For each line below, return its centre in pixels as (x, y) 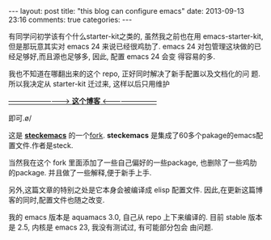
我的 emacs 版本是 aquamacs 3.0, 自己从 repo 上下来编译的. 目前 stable (127, 217)
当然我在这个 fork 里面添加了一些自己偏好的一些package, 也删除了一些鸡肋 (133, 162)
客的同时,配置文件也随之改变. (57, 200)
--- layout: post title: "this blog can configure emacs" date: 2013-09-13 (127, 11)
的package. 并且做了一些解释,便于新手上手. (80, 173)
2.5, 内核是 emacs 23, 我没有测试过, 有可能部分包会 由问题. (115, 227)
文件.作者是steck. (44, 145)
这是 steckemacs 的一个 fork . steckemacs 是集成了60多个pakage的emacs (132, 135)
